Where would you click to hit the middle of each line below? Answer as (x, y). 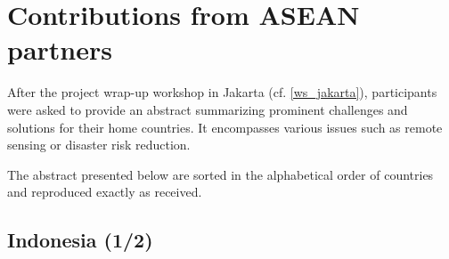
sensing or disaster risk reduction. (99, 145)
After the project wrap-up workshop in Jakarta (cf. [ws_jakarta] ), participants (222, 92)
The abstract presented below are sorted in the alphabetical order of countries (220, 174)
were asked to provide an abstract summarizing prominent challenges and (208, 109)
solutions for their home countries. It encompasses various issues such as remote (225, 127)
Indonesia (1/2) (80, 240)
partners (60, 49)
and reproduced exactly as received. (105, 192)
